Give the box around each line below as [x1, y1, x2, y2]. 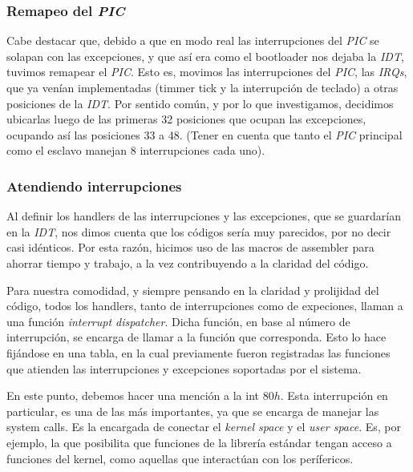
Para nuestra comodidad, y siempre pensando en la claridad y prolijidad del [6, 281, 379, 298]
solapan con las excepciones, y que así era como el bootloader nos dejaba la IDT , [6, 47, 404, 64]
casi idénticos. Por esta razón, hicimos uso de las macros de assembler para [6, 239, 375, 256]
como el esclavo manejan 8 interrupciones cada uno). [6, 142, 265, 159]
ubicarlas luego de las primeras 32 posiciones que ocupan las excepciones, [6, 111, 366, 127]
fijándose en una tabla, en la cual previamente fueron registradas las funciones [6, 344, 391, 361]
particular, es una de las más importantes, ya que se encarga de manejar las [6, 402, 379, 419]
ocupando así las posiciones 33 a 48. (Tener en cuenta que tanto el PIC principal [6, 126, 403, 143]
